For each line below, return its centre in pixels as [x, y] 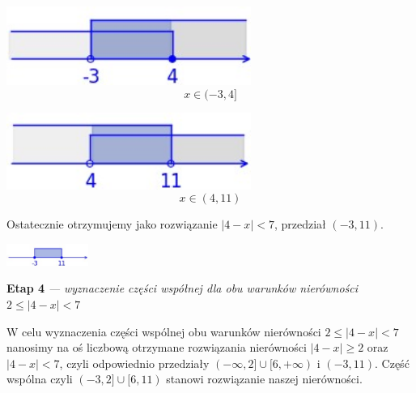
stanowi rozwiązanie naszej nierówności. [264, 379]
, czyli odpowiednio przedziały [134, 363]
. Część [392, 363]
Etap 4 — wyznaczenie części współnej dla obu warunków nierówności [182, 288]
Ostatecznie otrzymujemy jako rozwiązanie [112, 224]
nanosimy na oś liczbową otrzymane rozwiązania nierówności [157, 347]
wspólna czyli [40, 379]
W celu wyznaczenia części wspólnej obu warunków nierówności [164, 331]
